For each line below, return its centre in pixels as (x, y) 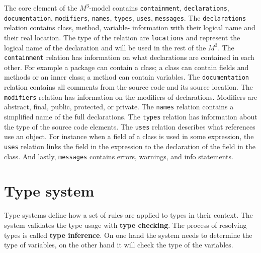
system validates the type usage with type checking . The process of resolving (125, 225)
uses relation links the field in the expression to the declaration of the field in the (130, 146)
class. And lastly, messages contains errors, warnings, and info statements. (119, 156)
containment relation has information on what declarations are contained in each (129, 57)
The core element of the (41, 8)
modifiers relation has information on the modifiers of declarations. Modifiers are (131, 97)
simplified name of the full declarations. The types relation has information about (131, 116)
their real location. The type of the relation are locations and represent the (122, 37)
